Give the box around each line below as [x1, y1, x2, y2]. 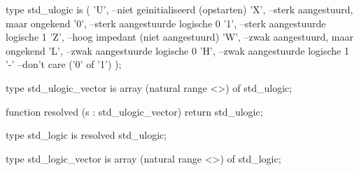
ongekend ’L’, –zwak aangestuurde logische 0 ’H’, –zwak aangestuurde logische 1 [6, 43, 349, 57]
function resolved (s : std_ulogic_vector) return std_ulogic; [6, 104, 263, 118]
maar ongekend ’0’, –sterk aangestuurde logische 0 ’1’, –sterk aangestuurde [6, 15, 326, 30]
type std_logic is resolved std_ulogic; [6, 128, 167, 142]
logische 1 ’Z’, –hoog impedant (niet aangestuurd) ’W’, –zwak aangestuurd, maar [6, 29, 353, 44]
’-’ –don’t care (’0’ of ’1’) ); [6, 57, 122, 71]
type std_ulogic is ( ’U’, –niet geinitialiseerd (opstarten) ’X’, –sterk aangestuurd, [6, 2, 353, 16]
